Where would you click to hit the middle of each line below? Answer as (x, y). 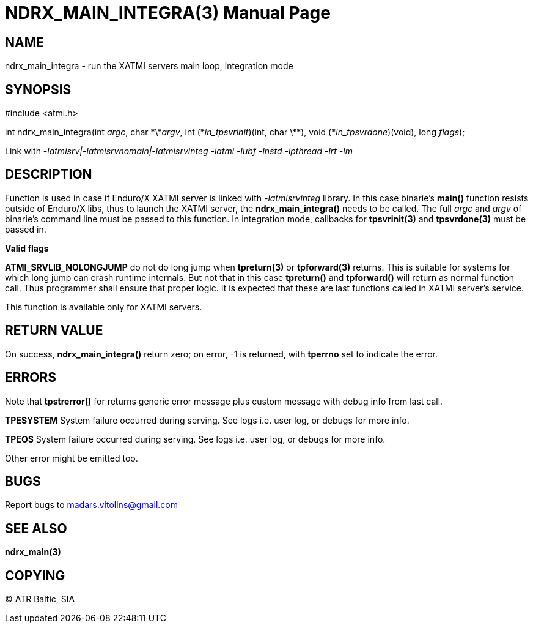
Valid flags (27, 248)
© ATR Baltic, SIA (40, 599)
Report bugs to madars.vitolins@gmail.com (91, 505)
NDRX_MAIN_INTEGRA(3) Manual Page (168, 13)
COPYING (35, 575)
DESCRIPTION (49, 174)
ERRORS (31, 378)
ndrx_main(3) (33, 552)
